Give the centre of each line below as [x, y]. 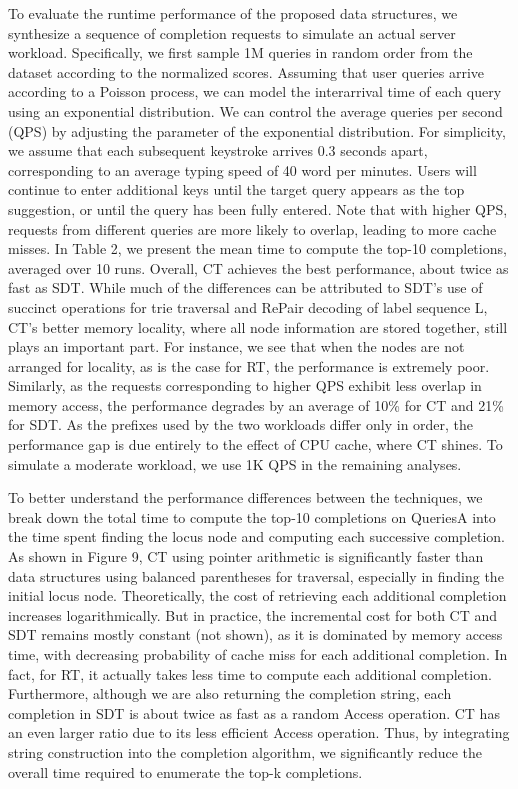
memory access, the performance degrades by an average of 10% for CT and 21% [256, 404]
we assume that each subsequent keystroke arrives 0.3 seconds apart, [218, 150]
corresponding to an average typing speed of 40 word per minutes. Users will [242, 169]
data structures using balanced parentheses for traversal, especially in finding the [256, 575]
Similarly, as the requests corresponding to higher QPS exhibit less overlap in [245, 385]
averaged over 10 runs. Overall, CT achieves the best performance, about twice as [258, 267]
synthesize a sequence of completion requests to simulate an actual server [232, 32]
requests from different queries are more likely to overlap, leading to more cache [252, 228]
